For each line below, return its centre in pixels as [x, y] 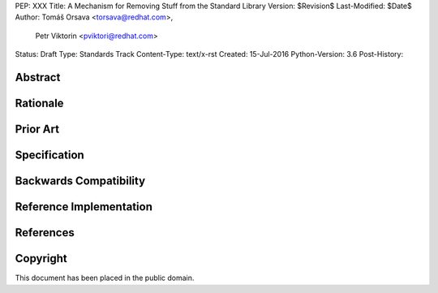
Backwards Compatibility [80, 181]
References [45, 233]
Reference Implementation [84, 207]
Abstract [38, 77]
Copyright [41, 259]
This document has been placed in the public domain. [105, 278]
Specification [49, 155]
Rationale [39, 103]
